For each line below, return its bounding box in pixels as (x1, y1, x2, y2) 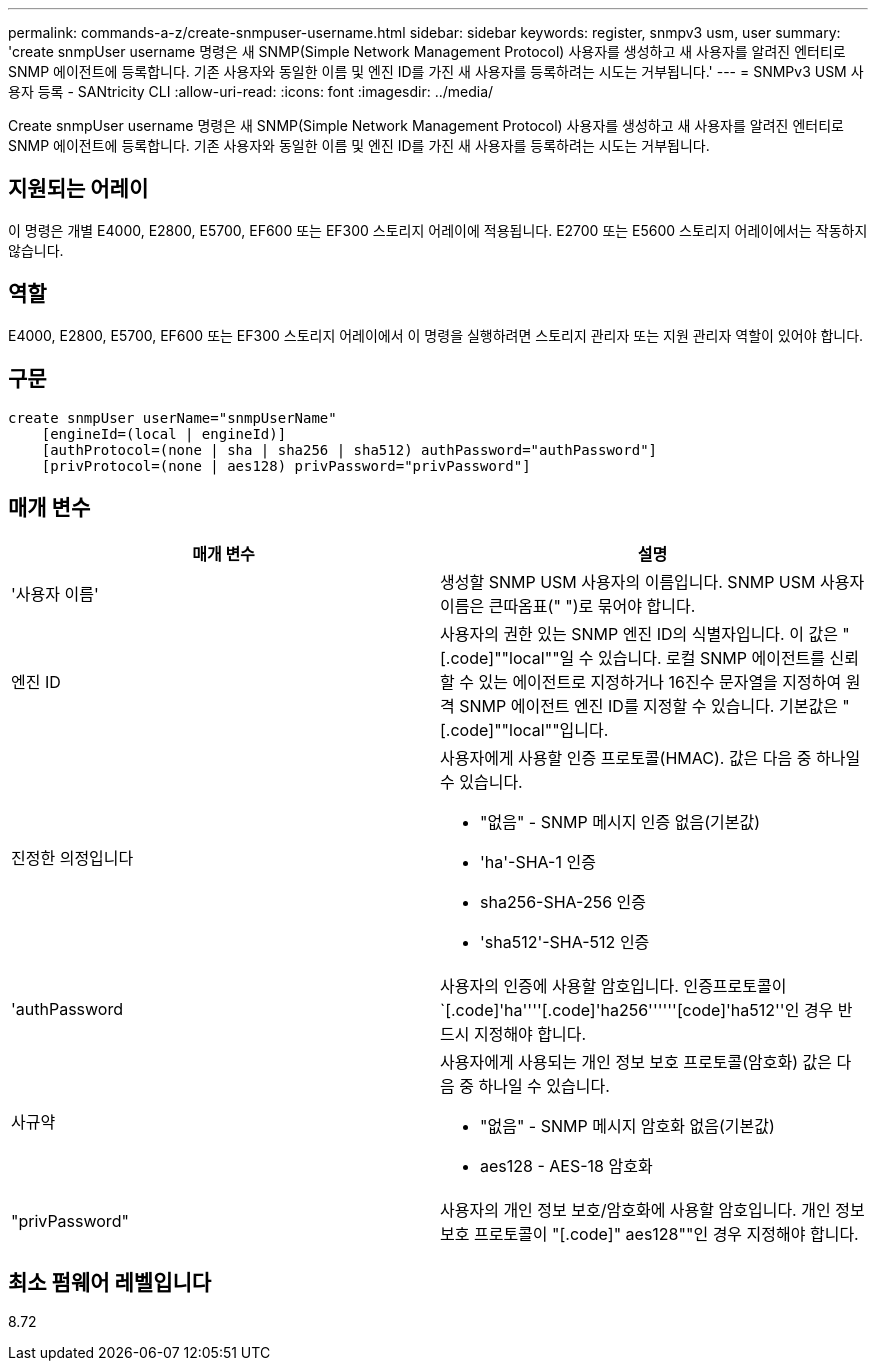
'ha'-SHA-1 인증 (480, 852, 596, 873)
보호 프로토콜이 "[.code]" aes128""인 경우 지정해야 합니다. (440, 1224, 859, 1245)
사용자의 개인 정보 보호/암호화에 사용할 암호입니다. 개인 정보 (440, 1200, 865, 1221)
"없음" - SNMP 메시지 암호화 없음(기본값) (480, 1116, 775, 1137)
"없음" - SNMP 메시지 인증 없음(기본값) (480, 812, 761, 833)
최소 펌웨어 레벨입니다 (8, 1269, 212, 1295)
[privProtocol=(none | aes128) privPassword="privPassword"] (41, 457, 531, 474)
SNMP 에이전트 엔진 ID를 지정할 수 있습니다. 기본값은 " (459, 696, 850, 717)
